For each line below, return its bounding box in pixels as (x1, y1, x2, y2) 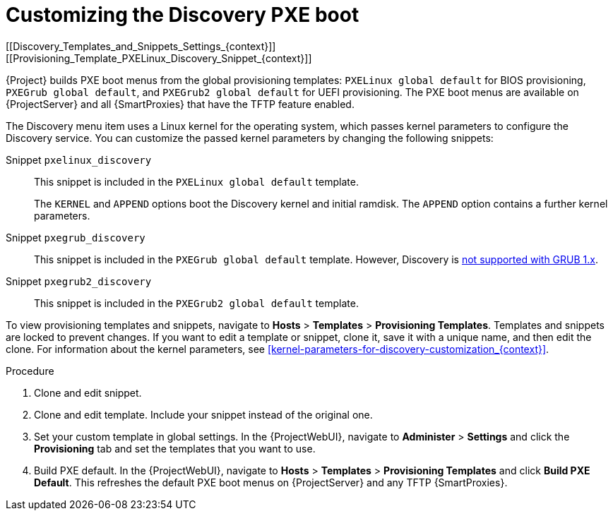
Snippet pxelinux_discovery (6, 153, 152, 166)
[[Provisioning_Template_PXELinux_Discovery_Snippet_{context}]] (6, 52, 312, 64)
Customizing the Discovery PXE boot (6, 3, 359, 27)
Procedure (6, 364, 54, 377)
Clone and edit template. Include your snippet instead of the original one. (34, 408, 373, 421)
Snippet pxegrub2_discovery (6, 275, 152, 287)
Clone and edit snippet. (34, 386, 142, 399)
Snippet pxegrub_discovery (6, 231, 145, 244)
